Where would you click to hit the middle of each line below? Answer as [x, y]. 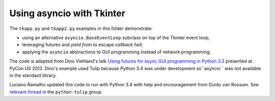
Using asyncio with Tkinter [67, 13]
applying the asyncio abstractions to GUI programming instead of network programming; [117, 52]
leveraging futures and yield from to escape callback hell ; [83, 45]
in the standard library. [33, 75]
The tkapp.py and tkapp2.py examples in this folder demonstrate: [81, 28]
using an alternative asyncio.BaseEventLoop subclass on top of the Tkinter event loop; [116, 38]
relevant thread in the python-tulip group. [56, 92]
